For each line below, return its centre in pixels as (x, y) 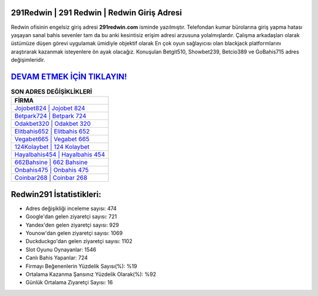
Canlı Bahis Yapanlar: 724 (57, 258)
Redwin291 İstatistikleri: (56, 194)
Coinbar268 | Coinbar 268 (51, 178)
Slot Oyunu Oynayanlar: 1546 (61, 250)
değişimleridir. (28, 60)
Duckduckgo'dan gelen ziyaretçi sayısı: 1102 (79, 241)
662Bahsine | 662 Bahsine (51, 162)
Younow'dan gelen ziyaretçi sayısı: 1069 (74, 233)
